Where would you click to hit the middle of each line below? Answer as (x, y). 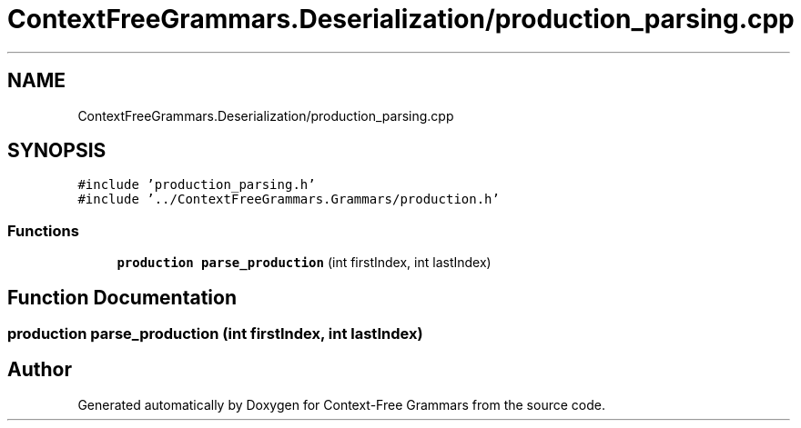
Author (40, 370)
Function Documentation (122, 297)
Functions (43, 230)
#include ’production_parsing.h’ (197, 185)
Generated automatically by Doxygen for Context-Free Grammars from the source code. (341, 404)
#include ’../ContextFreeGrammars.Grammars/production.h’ (289, 199)
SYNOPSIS (57, 151)
